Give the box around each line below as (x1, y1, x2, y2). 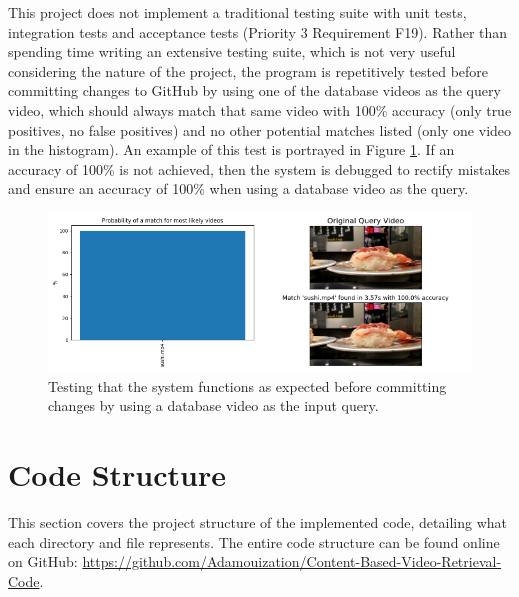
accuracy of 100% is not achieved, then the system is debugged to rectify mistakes (8, 158, 511, 179)
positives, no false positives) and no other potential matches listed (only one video (8, 119, 512, 140)
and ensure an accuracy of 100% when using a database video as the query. (8, 178, 469, 199)
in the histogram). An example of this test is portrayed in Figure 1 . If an (8, 139, 455, 160)
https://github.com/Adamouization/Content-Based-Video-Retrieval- (82, 551, 502, 572)
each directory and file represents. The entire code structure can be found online (8, 531, 500, 552)
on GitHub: (8, 551, 78, 572)
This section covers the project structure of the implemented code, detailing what (8, 512, 507, 533)
